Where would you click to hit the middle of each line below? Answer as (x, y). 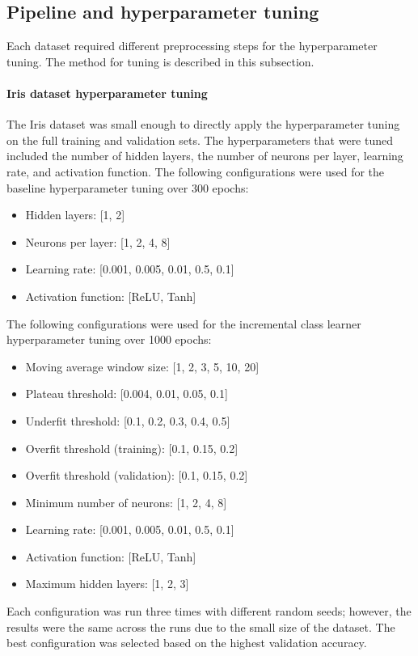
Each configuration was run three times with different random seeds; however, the (209, 611)
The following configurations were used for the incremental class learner (184, 323)
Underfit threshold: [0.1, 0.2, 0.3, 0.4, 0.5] (128, 420)
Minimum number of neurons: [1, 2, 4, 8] (126, 502)
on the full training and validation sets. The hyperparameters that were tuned (200, 140)
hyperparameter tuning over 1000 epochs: (109, 339)
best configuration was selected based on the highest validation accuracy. (187, 643)
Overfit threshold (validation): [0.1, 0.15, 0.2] (137, 475)
